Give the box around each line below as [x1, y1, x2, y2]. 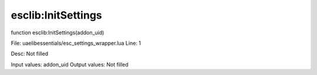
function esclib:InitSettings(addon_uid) [11, 29, 104, 36]
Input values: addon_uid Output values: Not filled [11, 61, 129, 68]
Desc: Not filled [11, 50, 49, 58]
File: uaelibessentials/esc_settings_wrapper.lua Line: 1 [11, 40, 141, 47]
